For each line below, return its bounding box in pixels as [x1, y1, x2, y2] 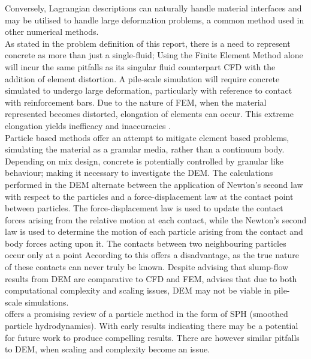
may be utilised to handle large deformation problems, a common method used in [5, 13, 304, 26]
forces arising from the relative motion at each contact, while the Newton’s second [5, 213, 307, 226]
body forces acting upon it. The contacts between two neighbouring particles [5, 237, 286, 249]
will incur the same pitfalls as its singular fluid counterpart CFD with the [5, 60, 276, 73]
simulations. [25, 295, 69, 308]
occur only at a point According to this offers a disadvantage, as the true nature [5, 249, 299, 261]
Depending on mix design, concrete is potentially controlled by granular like [5, 154, 283, 167]
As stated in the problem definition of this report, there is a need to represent [5, 37, 291, 49]
